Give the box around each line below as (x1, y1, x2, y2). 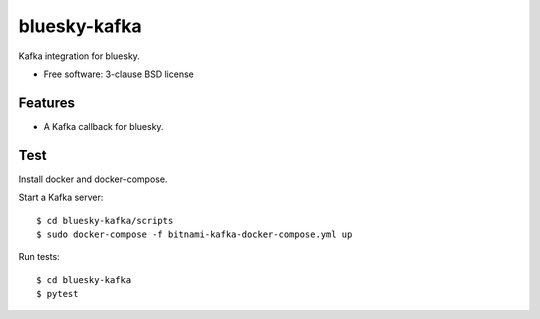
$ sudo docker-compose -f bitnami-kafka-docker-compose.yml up (36, 228, 353, 240)
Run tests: (18, 251, 60, 263)
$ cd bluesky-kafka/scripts (36, 215, 174, 226)
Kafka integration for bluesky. (18, 50, 140, 62)
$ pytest (36, 288, 79, 300)
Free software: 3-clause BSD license (43, 68, 194, 80)
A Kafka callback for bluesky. (43, 120, 164, 132)
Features (18, 94, 75, 111)
